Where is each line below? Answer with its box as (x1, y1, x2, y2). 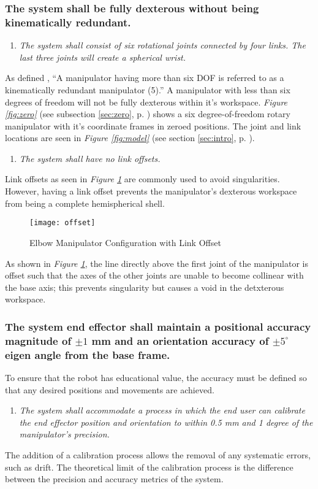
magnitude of (5, 333, 72, 348)
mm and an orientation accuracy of (91, 333, 269, 348)
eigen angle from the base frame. (5, 347, 170, 362)
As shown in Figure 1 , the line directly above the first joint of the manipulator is (5, 256, 308, 269)
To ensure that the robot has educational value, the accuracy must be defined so (5, 371, 307, 383)
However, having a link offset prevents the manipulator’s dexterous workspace (5, 185, 297, 198)
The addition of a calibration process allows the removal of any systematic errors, (5, 448, 311, 461)
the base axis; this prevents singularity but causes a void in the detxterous (5, 280, 284, 293)
